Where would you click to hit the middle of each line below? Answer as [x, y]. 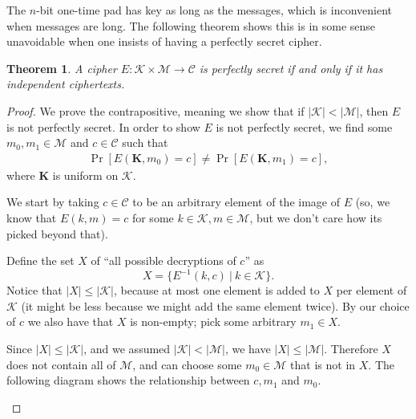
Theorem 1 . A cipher [62, 68]
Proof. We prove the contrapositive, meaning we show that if [155, 110]
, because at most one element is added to [216, 290]
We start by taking [53, 202]
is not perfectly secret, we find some [304, 126]
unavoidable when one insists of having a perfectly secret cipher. [164, 41]
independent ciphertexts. [66, 84]
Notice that [34, 290]
